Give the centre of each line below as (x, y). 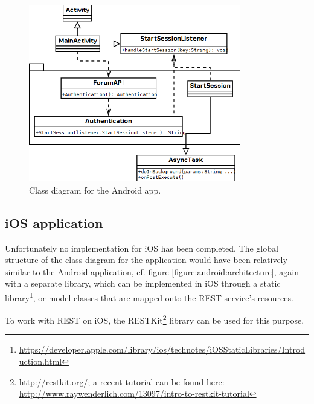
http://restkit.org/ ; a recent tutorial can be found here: (122, 381)
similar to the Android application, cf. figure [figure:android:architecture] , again (152, 271)
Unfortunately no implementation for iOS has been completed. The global (142, 248)
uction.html (40, 361)
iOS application (54, 222)
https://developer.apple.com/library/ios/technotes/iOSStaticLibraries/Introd (162, 349)
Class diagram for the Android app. (95, 190)
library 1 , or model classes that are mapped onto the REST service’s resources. (149, 296)
